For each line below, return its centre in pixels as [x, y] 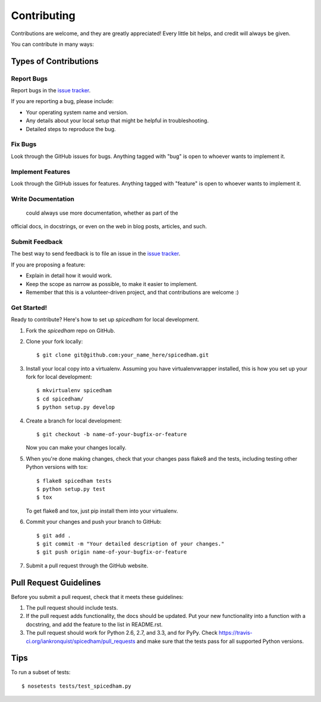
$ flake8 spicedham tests [74, 481]
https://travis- [236, 633]
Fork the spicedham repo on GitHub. [70, 330]
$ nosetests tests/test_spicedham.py [77, 686]
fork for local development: [59, 377]
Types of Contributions [55, 61]
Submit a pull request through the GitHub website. [87, 566]
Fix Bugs [24, 144]
